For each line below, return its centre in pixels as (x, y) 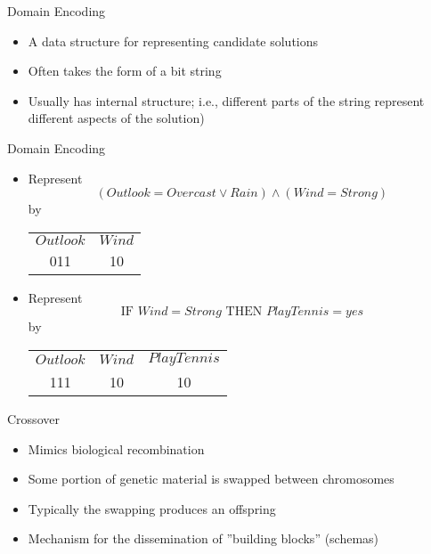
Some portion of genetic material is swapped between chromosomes (211, 479)
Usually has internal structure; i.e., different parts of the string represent (226, 100)
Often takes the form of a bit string (125, 71)
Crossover (33, 418)
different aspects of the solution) (116, 118)
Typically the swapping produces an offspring (152, 508)
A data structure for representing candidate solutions (173, 41)
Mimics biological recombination (116, 448)
